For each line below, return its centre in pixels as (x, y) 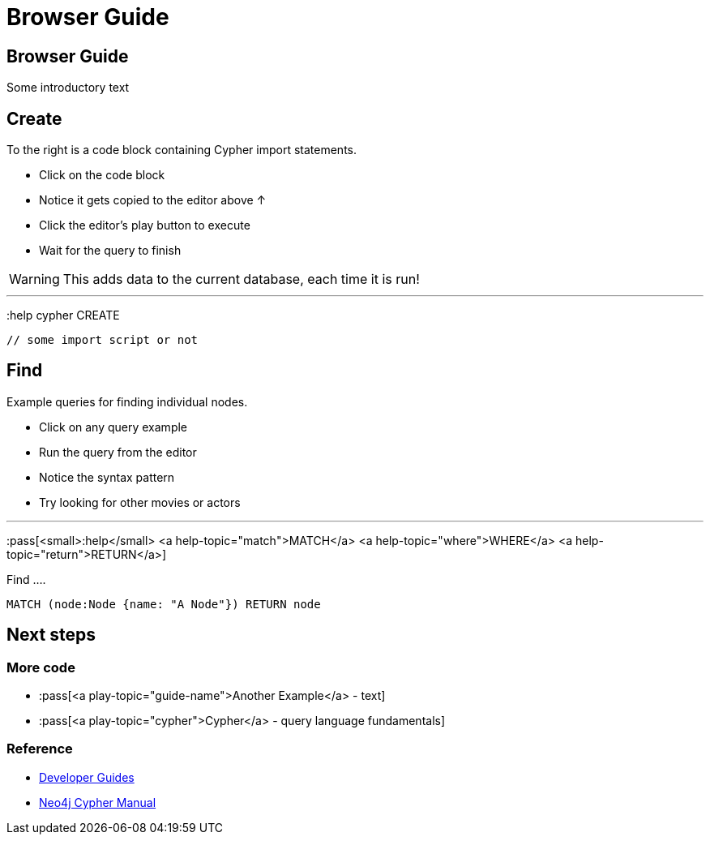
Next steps (51, 635)
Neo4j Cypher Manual (98, 802)
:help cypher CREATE (63, 315)
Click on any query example (113, 427)
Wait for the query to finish (110, 251)
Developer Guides (87, 777)
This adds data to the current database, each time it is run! (241, 279)
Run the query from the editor (118, 452)
